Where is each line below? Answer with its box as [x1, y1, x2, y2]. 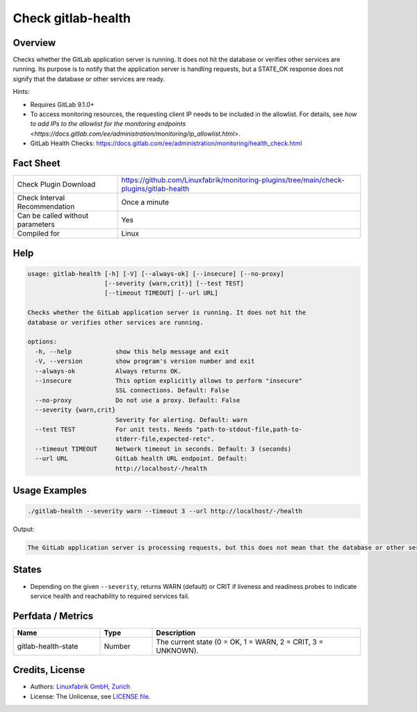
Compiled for [17, 229, 60, 238]
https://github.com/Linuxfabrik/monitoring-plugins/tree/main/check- [121, 175, 345, 185]
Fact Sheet [13, 157, 60, 169]
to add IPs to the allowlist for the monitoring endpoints [30, 120, 186, 128]
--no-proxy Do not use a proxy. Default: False [35, 396, 240, 404]
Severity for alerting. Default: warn [115, 416, 248, 423]
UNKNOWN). [156, 645, 199, 655]
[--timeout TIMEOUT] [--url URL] [104, 289, 218, 297]
